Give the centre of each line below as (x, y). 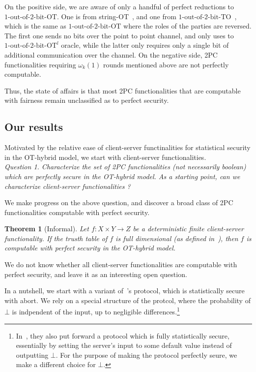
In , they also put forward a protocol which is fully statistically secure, (123, 335)
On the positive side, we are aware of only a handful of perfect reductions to (119, 6)
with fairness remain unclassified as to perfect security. (87, 100)
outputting (32, 355)
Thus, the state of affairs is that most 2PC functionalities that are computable (123, 90)
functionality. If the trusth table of (56, 238)
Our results (34, 127)
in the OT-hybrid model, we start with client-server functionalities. (105, 157)
